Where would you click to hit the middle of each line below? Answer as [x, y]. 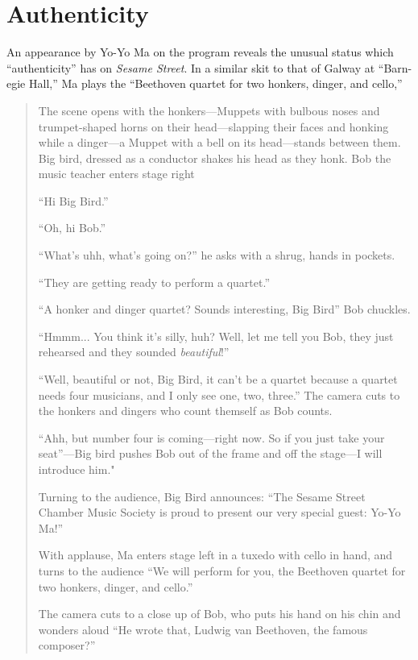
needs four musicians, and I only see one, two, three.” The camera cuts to [219, 394]
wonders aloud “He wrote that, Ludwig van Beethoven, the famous [203, 629]
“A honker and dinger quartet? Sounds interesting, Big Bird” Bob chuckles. [224, 309]
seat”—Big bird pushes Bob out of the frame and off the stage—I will [210, 453]
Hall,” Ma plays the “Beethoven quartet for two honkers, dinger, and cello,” [215, 83]
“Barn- [395, 67]
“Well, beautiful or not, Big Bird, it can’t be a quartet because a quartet [218, 379]
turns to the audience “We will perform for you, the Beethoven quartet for [222, 570]
